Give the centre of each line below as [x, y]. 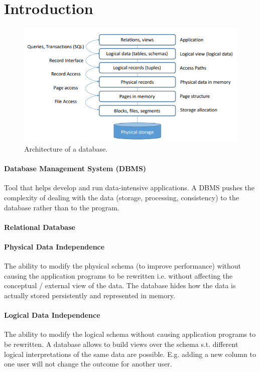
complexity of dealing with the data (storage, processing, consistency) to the [121, 197]
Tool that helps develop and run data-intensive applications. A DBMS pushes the [129, 188]
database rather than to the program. [62, 207]
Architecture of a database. [66, 149]
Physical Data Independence [54, 246]
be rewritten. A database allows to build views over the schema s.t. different [121, 344]
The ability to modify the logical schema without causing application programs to [130, 334]
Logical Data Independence [52, 315]
